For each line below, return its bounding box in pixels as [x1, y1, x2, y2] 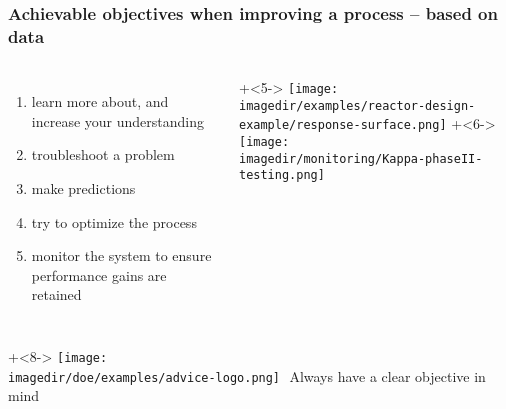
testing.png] [238, 168, 325, 183]
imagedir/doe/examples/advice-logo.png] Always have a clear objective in [8, 365, 486, 386]
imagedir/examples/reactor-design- [238, 98, 476, 113]
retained [31, 284, 82, 305]
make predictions [31, 177, 136, 198]
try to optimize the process [31, 211, 197, 232]
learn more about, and [31, 91, 169, 112]
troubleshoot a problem [31, 144, 175, 165]
